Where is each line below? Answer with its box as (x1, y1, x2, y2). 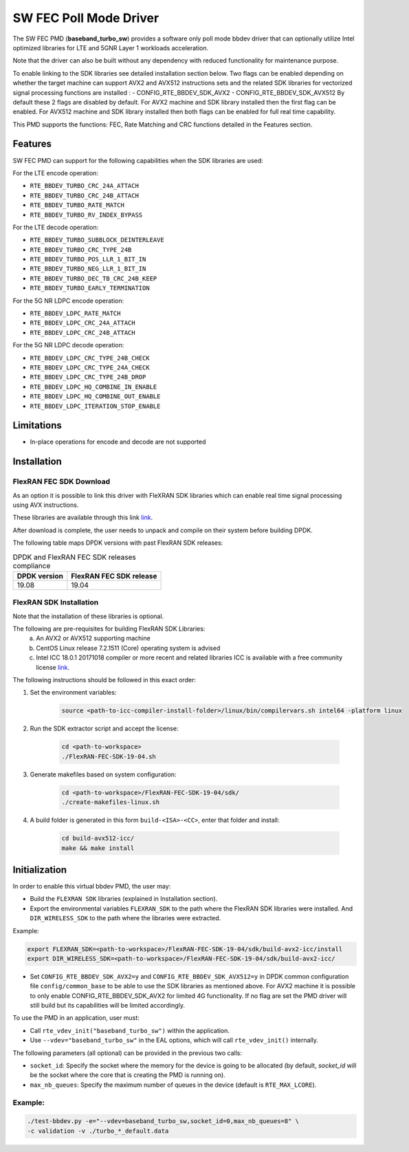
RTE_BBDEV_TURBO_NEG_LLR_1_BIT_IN (30, 265, 146, 273)
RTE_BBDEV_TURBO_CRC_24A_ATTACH (30, 182, 139, 190)
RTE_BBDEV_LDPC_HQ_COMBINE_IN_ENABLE (30, 382, 157, 391)
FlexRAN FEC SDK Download (12, 477, 111, 486)
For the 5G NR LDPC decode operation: (12, 341, 124, 349)
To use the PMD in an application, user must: (12, 1014, 140, 1022)
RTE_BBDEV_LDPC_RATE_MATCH (30, 309, 121, 318)
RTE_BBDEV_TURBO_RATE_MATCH (30, 202, 125, 209)
